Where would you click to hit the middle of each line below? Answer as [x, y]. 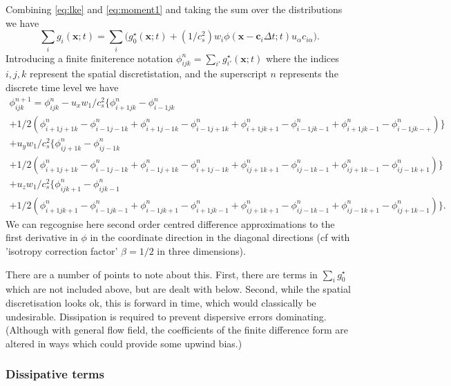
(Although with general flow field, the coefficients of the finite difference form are [177, 330]
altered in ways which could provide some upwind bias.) [124, 343]
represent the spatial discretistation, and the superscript [148, 74]
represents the [309, 74]
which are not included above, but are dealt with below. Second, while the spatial [178, 289]
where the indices [302, 58]
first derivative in [42, 237]
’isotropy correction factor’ [62, 250]
